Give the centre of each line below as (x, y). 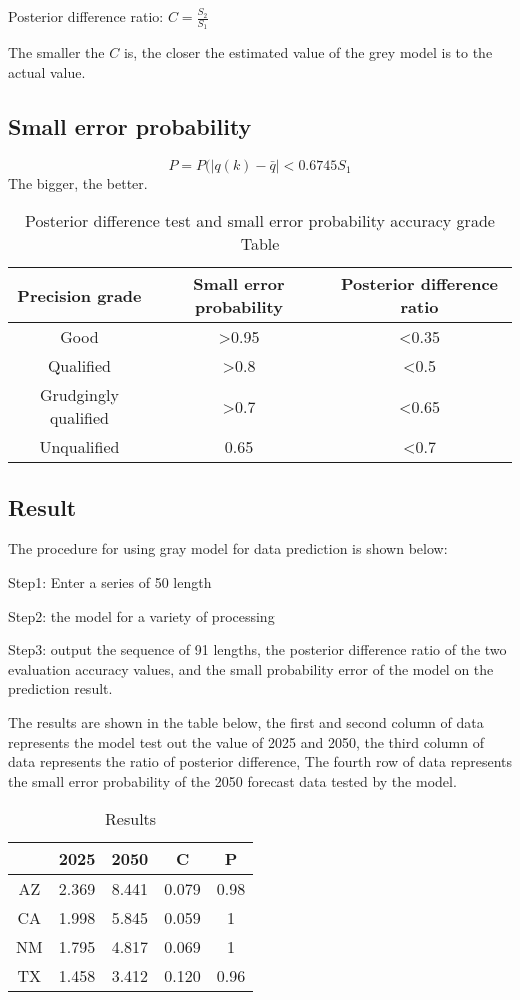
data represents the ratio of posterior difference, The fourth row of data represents (260, 761)
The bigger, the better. (78, 182)
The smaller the (56, 52)
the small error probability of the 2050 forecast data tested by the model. (232, 780)
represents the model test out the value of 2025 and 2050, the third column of (246, 741)
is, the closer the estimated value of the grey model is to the (308, 52)
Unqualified (79, 447)
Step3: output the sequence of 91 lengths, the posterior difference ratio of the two (257, 649)
